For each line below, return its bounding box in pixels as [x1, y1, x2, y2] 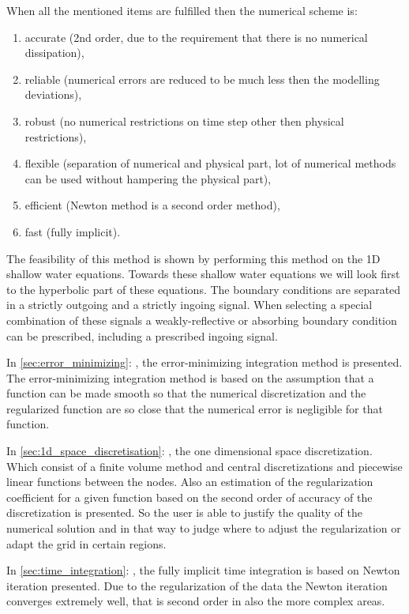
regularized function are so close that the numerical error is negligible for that [6, 400, 383, 416]
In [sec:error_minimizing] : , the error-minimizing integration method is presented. [6, 354, 403, 371]
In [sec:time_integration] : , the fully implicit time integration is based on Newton [6, 562, 400, 578]
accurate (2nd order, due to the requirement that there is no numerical [24, 28, 368, 45]
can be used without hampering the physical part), [24, 170, 272, 186]
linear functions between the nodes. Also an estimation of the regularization [6, 473, 373, 490]
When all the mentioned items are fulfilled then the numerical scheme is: [6, 2, 358, 18]
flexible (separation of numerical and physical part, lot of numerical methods [24, 155, 396, 171]
